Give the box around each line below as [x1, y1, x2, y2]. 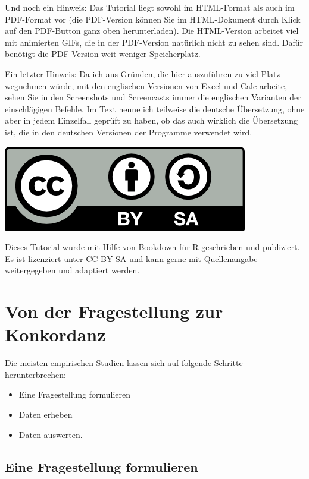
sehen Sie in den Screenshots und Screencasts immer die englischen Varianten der [5, 91, 301, 103]
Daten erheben [18, 408, 73, 420]
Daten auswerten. [18, 428, 83, 440]
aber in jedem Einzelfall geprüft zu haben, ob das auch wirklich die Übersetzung [5, 114, 298, 127]
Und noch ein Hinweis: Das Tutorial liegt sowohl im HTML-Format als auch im [5, 1, 295, 13]
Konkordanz [5, 322, 106, 346]
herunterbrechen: [5, 368, 66, 380]
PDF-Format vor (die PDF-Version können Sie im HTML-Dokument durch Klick [5, 12, 301, 25]
